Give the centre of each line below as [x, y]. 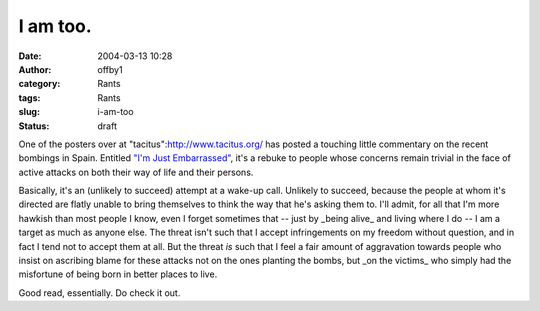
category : [39, 84]
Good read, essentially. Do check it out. [99, 292]
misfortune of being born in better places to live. [118, 274]
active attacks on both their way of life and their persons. [136, 172]
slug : [29, 112]
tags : [29, 97]
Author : [35, 69]
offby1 [110, 69]
